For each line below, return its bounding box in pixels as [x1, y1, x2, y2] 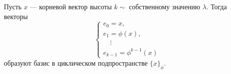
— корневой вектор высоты [30, 1, 112, 11]
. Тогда [206, 1, 227, 11]
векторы [4, 11, 28, 21]
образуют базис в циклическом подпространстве [4, 57, 148, 68]
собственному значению [129, 1, 201, 11]
